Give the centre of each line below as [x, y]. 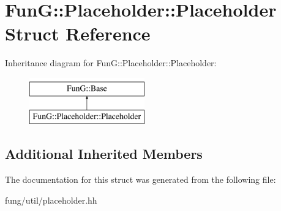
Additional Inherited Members [104, 154]
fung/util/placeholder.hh [51, 200]
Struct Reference [78, 33]
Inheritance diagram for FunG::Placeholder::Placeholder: [111, 63]
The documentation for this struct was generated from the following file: [140, 179]
